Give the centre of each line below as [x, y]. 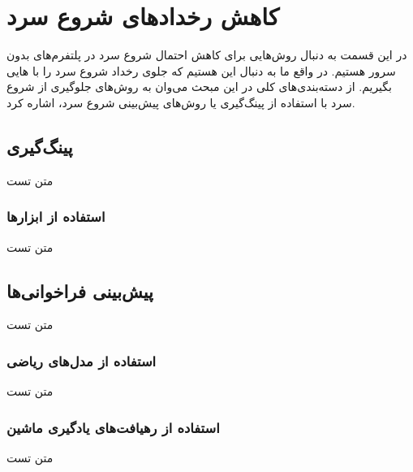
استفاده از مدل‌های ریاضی [82, 360]
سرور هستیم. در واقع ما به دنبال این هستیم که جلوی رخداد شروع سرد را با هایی [201, 70]
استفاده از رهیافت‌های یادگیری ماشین [113, 427]
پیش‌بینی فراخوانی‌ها [80, 290]
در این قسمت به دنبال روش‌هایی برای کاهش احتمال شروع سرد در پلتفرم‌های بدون [207, 55]
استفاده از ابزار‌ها [56, 217]
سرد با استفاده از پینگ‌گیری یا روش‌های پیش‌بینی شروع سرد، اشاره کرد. [181, 102]
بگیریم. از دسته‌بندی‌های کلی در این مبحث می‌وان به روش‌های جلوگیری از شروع [199, 87]
